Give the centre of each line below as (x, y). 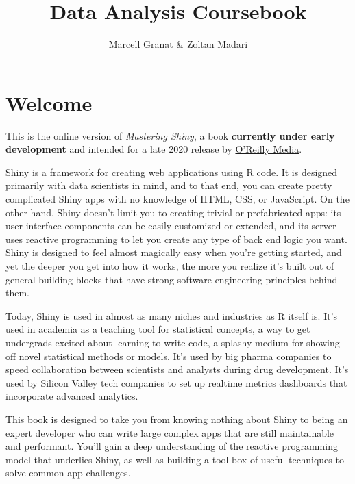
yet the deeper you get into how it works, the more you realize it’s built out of (170, 266)
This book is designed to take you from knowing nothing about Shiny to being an (177, 419)
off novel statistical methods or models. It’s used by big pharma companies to (169, 356)
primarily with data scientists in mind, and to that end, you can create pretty (169, 185)
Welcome (49, 102)
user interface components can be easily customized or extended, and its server (171, 226)
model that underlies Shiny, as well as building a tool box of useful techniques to (175, 459)
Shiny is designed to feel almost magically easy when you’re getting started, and (174, 252)
